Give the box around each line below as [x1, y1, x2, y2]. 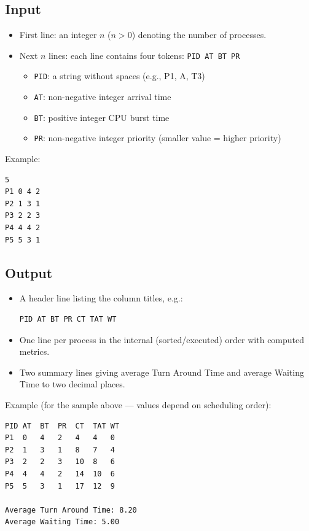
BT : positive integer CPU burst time [34, 110, 170, 123]
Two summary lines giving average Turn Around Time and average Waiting [19, 365, 304, 378]
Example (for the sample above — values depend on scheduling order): [5, 398, 272, 411]
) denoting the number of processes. [131, 28, 267, 41]
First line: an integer [19, 28, 97, 41]
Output [5, 263, 53, 282]
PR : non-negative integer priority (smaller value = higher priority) [34, 131, 281, 144]
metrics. [19, 345, 50, 358]
